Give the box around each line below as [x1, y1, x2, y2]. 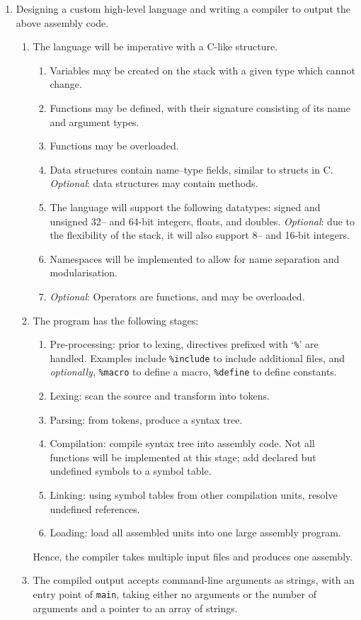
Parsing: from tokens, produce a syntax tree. [50, 412, 243, 427]
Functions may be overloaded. [50, 138, 179, 153]
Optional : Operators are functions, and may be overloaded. [50, 288, 305, 303]
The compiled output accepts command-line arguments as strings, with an [33, 573, 355, 587]
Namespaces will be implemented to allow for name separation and [50, 251, 340, 266]
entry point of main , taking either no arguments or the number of [33, 587, 316, 601]
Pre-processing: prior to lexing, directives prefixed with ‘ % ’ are [50, 337, 319, 351]
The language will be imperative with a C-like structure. [33, 39, 278, 54]
